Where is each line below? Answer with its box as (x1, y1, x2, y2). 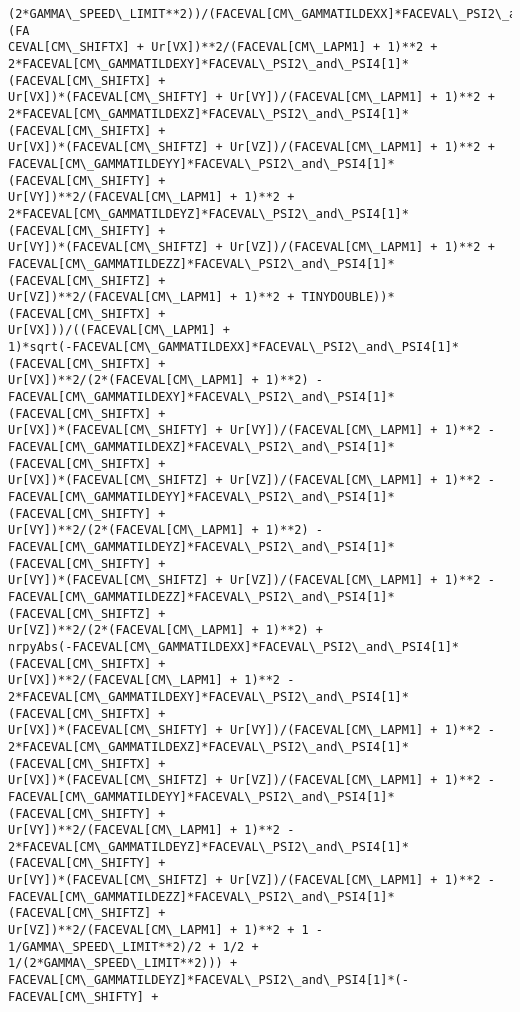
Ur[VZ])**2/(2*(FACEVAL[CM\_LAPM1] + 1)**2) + (8, 623, 323, 638)
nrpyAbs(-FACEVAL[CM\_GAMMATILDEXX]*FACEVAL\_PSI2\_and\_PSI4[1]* (8, 639, 460, 654)
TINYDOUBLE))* (301, 290, 395, 305)
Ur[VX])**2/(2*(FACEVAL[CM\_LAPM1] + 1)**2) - (8, 373, 323, 388)
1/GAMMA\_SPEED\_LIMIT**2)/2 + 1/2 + (8, 939, 259, 954)
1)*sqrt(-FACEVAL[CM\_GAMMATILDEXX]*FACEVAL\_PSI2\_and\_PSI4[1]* (8, 340, 460, 355)
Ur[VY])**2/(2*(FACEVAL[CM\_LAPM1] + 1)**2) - (8, 523, 323, 538)
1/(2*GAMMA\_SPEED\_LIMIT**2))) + (8, 956, 238, 971)
